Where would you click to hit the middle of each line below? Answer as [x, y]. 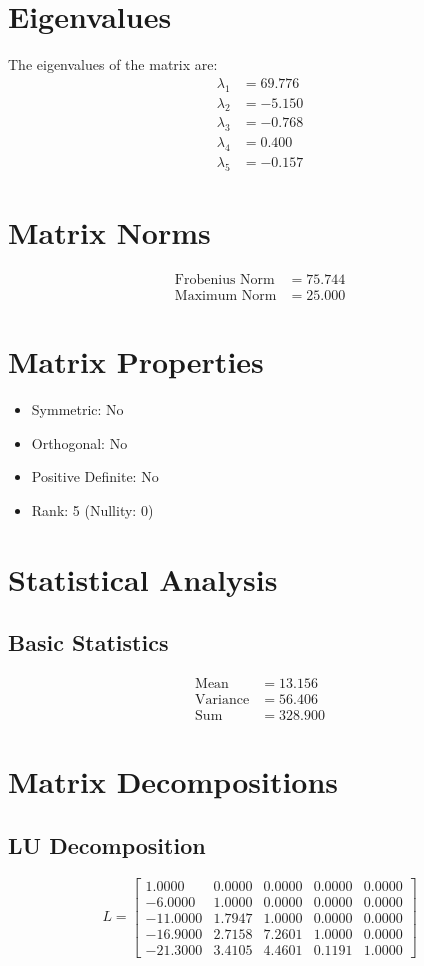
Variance [222, 700]
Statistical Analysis [143, 578]
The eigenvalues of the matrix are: [113, 64]
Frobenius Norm [224, 280]
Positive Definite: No [95, 476]
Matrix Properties [136, 361]
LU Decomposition [107, 844]
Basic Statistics [88, 642]
